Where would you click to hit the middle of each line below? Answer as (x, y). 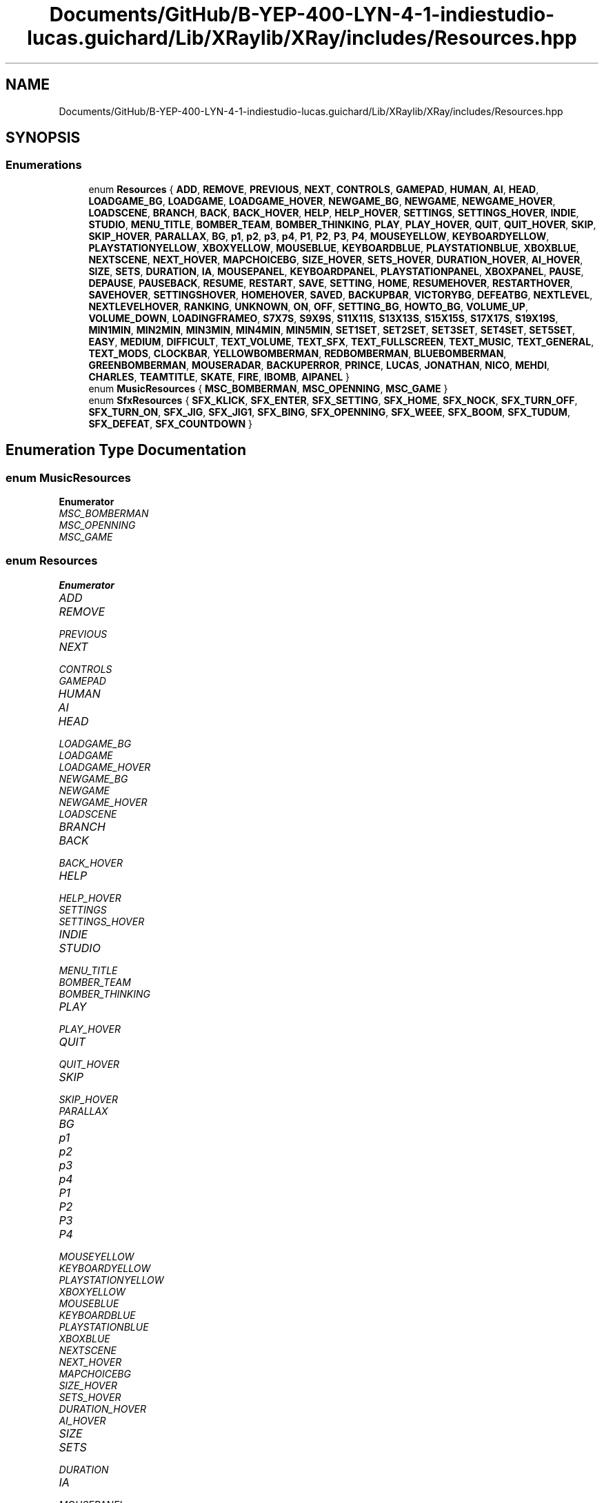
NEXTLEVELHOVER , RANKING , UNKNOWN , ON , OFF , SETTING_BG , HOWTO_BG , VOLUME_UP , (308, 306)
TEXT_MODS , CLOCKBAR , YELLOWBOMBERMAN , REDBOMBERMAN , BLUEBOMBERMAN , (298, 353)
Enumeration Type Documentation (126, 450)
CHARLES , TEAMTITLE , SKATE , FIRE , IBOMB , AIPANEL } (219, 376)
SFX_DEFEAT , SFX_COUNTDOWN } (171, 423)
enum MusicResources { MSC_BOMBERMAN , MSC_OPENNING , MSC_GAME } (268, 388)
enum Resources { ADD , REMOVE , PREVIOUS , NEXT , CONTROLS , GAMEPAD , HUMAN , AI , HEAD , (314, 189)
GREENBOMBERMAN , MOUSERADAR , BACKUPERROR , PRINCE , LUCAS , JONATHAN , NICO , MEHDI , (319, 365)
